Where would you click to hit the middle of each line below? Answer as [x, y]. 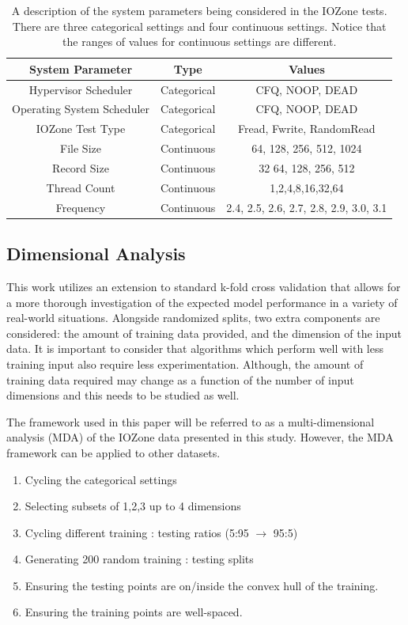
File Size [81, 148]
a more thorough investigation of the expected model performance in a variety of [202, 302]
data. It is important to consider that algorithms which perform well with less [195, 348]
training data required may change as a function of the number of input [180, 379]
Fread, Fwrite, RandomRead [307, 129]
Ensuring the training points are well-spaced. [134, 612]
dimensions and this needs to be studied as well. [123, 395]
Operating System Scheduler [81, 109]
